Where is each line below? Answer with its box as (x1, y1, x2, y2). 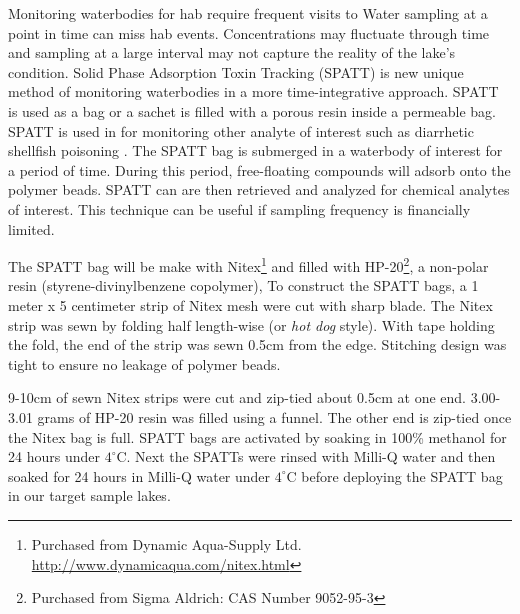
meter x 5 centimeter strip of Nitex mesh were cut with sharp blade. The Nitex (8, 294, 493, 315)
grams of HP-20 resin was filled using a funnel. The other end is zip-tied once (37, 406, 512, 427)
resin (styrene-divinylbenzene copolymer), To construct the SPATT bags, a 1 (8, 275, 479, 296)
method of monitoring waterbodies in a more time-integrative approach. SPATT (8, 81, 499, 102)
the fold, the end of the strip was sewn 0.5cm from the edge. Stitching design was (8, 334, 507, 355)
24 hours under (8, 446, 100, 467)
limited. (8, 218, 55, 239)
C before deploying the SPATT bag (286, 465, 503, 486)
